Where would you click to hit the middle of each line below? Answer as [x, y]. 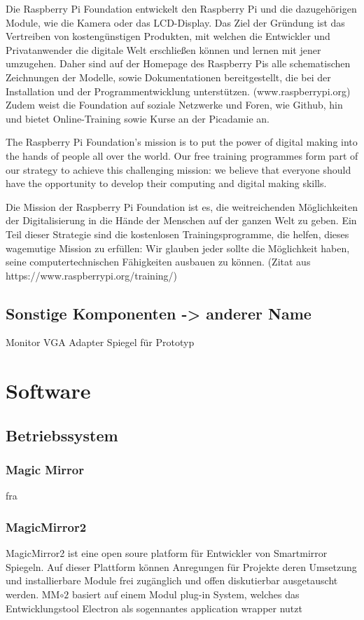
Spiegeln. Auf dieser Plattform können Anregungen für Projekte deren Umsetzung [181, 566]
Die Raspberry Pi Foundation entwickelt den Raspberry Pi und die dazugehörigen [181, 8]
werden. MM [33, 594]
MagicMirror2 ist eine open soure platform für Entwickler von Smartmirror [167, 553]
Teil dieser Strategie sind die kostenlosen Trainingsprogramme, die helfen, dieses [177, 234]
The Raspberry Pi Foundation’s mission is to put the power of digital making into [182, 142]
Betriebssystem [62, 435]
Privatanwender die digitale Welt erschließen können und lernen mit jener [163, 49]
